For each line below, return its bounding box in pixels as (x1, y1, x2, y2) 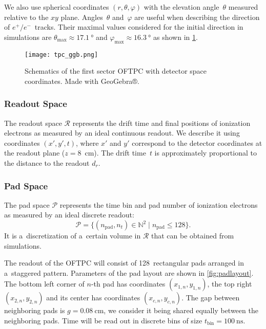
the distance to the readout (4, 158, 90, 168)
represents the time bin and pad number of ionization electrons (59, 199, 258, 210)
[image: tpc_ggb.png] (25, 51, 98, 58)
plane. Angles (60, 11, 103, 22)
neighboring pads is (4, 305, 65, 316)
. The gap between (181, 292, 240, 303)
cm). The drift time (85, 147, 146, 158)
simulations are (4, 31, 52, 42)
